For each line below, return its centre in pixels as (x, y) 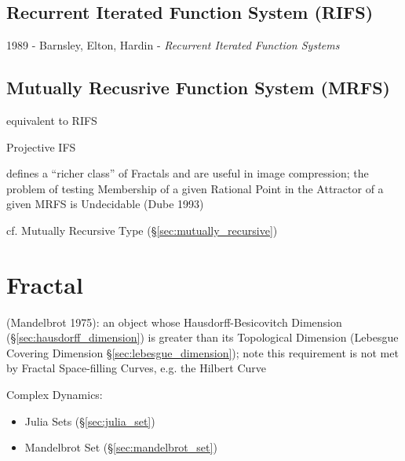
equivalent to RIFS (52, 120)
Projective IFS (41, 146)
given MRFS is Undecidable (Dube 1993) (105, 204)
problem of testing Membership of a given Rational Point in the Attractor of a (195, 188)
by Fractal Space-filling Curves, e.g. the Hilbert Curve (137, 368)
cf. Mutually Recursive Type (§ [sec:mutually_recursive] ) (142, 230)
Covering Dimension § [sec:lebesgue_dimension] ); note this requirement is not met (202, 352)
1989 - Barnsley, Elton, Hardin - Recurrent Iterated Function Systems (173, 45)
